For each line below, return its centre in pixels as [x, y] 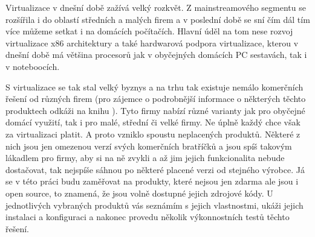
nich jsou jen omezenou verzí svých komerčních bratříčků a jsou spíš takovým [149, 146]
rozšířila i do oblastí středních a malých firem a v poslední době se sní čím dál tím [158, 19]
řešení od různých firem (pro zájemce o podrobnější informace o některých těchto [156, 99]
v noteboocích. [33, 66]
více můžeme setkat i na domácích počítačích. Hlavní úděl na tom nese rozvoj [149, 31]
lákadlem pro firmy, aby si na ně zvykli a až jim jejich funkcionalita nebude [145, 158]
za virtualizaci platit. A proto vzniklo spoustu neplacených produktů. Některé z [153, 134]
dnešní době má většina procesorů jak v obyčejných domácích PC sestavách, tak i [156, 55]
